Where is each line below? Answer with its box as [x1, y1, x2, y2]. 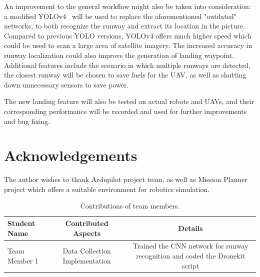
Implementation [62, 255, 111, 265]
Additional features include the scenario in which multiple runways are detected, [4, 59, 250, 70]
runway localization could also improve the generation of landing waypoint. [4, 49, 234, 60]
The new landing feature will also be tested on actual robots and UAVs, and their [4, 96, 254, 106]
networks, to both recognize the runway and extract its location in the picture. [4, 20, 245, 31]
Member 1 [7, 255, 38, 265]
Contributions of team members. [80, 200, 180, 211]
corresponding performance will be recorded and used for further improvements [4, 105, 247, 116]
